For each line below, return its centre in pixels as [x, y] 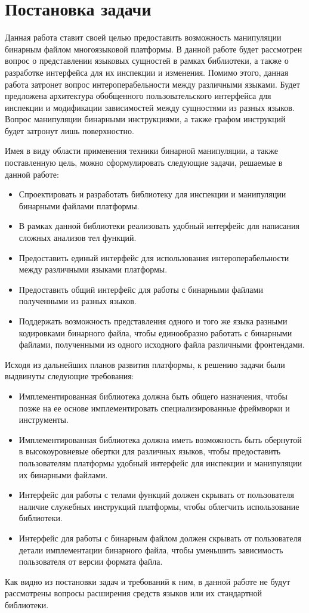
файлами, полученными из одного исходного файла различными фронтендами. [162, 344]
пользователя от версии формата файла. [91, 561]
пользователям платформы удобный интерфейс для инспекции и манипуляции [160, 462]
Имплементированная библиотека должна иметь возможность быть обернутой [160, 439]
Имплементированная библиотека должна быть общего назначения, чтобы [153, 396]
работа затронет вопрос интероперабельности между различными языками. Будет [152, 84]
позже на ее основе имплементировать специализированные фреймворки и [154, 408]
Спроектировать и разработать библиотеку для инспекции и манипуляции [152, 194]
